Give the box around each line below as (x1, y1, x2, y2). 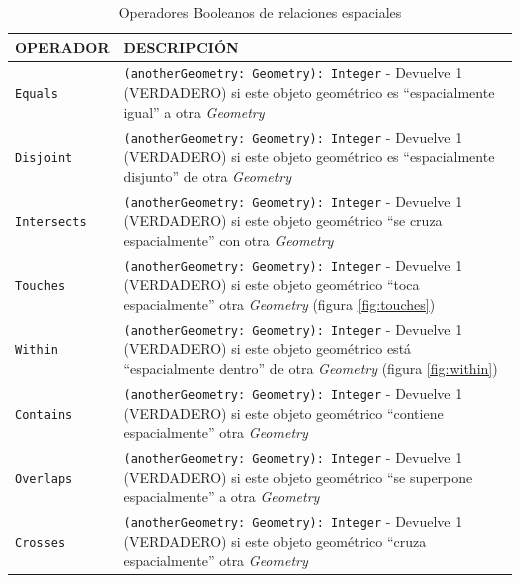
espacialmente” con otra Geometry (123, 229, 334, 250)
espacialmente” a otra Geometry (123, 486, 320, 507)
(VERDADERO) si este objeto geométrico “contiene (123, 402, 444, 423)
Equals (15, 87, 58, 102)
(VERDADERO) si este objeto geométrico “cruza (123, 530, 427, 551)
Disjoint (15, 151, 73, 166)
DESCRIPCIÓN (123, 36, 239, 57)
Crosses (15, 535, 66, 550)
